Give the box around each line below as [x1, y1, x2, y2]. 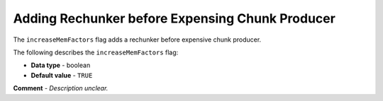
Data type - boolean [30, 61, 91, 70]
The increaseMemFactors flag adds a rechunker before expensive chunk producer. [13, 35, 262, 44]
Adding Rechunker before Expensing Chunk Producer [13, 11, 336, 26]
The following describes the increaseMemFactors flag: [13, 48, 179, 57]
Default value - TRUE [30, 71, 93, 79]
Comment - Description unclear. [13, 84, 109, 93]
